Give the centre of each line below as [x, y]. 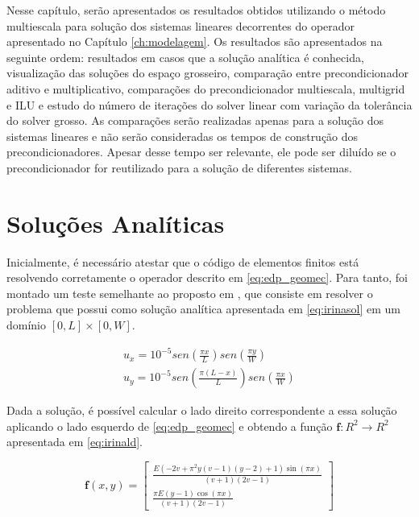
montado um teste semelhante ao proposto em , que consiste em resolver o [190, 293]
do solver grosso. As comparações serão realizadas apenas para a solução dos [195, 120]
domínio [27, 325]
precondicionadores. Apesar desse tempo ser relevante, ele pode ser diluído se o [201, 152]
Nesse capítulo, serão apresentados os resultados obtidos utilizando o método [196, 10]
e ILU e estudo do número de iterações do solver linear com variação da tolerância [209, 104]
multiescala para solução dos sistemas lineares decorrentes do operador [181, 25]
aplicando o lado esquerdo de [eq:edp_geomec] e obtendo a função [170, 426]
